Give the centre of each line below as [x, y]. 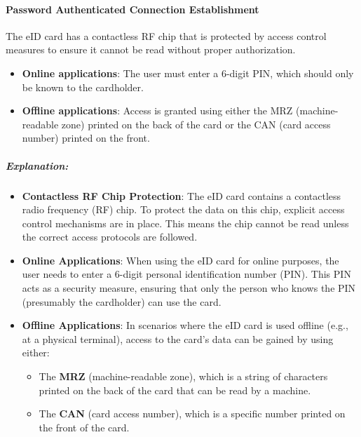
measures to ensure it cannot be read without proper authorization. [151, 49]
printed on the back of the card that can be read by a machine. [175, 390]
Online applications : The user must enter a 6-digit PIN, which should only [188, 73]
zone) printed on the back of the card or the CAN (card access [196, 124]
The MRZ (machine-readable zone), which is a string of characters [183, 376]
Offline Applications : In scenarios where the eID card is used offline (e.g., [185, 325]
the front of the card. [84, 427]
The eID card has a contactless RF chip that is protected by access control [166, 35]
